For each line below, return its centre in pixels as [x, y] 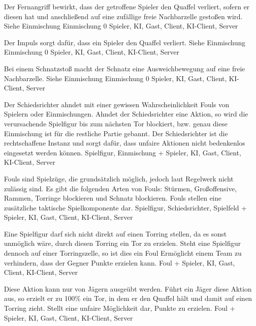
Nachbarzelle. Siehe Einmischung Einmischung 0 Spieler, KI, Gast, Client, [115, 78]
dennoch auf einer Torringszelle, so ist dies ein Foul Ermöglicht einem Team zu [123, 253]
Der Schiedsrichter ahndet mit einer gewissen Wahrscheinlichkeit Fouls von [117, 104]
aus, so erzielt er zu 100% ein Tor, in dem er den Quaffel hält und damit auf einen [128, 298]
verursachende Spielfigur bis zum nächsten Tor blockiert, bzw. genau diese [116, 123]
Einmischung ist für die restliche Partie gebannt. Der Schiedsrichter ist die [116, 133]
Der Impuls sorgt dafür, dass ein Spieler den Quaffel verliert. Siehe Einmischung [125, 42]
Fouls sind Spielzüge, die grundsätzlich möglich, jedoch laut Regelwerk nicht [119, 178]
